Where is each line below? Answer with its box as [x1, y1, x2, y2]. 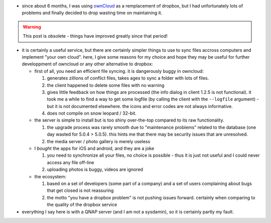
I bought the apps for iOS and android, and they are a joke [34, 146, 155, 152]
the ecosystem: [34, 173, 67, 179]
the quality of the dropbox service [47, 201, 117, 208]
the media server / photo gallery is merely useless [47, 138, 151, 144]
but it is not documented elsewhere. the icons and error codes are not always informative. [47, 103, 233, 109]
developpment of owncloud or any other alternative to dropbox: [22, 61, 153, 67]
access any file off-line [47, 159, 95, 165]
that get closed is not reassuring [47, 187, 114, 193]
